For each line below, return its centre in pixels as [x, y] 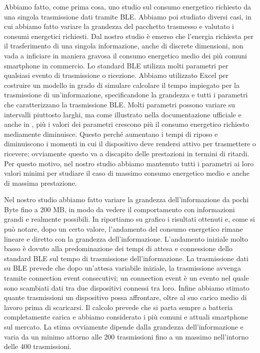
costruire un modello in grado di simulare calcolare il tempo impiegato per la [122, 85]
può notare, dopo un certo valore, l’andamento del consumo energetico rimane [123, 229]
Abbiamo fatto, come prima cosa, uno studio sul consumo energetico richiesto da [127, 6]
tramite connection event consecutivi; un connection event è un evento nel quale [126, 278]
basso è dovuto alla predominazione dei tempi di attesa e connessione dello [118, 248]
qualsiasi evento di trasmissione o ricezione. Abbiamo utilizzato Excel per [116, 75]
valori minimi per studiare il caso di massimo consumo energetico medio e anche [127, 173]
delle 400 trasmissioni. [38, 346]
